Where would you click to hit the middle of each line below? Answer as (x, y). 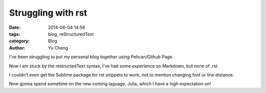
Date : (15, 27)
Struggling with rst (48, 13)
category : (19, 41)
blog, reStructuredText (71, 34)
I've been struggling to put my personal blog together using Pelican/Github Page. (91, 57)
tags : (15, 34)
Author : (17, 48)
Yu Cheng (58, 48)
